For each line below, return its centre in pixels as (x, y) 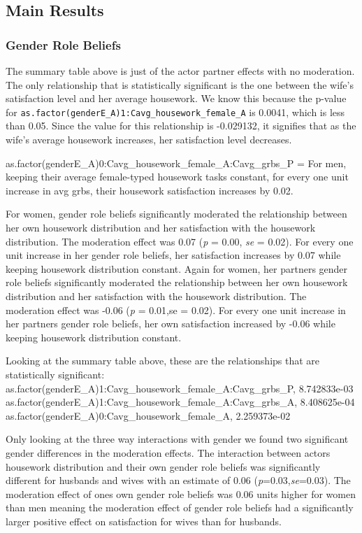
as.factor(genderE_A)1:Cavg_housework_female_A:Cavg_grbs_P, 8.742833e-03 (180, 388)
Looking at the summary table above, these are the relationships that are (163, 361)
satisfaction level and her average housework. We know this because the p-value (176, 98)
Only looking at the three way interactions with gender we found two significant (177, 439)
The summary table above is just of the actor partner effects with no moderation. (180, 71)
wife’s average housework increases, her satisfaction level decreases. (149, 140)
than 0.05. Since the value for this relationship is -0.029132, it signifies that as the (181, 126)
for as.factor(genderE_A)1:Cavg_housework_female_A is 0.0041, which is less (175, 112)
